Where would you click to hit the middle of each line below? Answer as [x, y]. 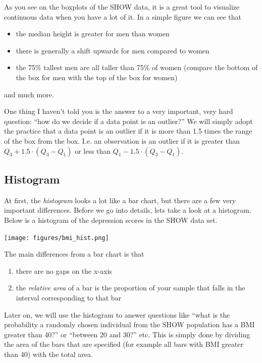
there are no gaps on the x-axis [64, 270]
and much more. [29, 94]
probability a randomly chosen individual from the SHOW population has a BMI [129, 324]
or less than [93, 150]
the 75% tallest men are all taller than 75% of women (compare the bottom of [137, 67]
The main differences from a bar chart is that [74, 254]
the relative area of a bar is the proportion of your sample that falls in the [130, 288]
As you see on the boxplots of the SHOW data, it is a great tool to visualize [122, 7]
